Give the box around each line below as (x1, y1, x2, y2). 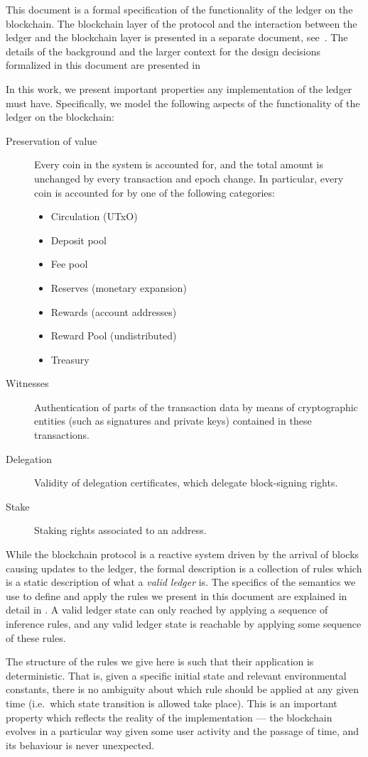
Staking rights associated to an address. (34, 523, 207, 538)
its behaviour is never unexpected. (6, 737, 155, 752)
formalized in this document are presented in (6, 58, 201, 72)
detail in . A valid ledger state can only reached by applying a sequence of (6, 602, 328, 617)
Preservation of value (6, 133, 97, 148)
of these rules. (6, 630, 66, 645)
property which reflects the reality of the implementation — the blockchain (6, 709, 332, 724)
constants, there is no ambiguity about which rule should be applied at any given (6, 682, 359, 697)
